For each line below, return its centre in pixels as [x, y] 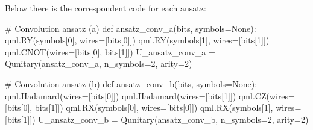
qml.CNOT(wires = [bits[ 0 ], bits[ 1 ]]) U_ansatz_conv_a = [110, 51]
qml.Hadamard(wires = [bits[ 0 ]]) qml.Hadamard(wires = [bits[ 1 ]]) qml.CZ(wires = [150, 95]
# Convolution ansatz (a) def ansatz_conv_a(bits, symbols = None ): [131, 28]
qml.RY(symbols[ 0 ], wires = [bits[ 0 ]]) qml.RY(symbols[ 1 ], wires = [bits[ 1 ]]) [137, 40]
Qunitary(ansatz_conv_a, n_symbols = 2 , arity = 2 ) [99, 63]
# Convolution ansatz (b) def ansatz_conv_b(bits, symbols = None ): [131, 83]
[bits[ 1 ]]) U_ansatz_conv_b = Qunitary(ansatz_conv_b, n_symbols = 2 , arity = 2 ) [157, 119]
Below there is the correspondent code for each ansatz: [106, 8]
